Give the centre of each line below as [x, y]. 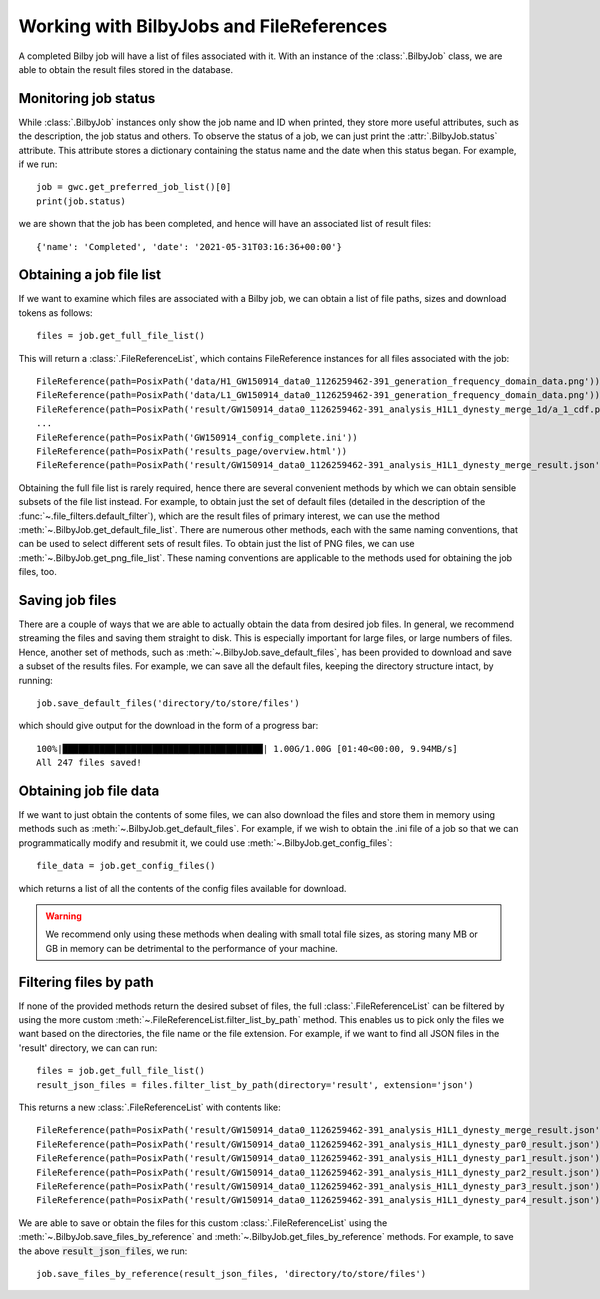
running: [36, 680]
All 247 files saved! [89, 763]
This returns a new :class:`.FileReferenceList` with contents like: [149, 1107]
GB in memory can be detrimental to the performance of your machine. [192, 948]
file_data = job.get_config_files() [126, 866]
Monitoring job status [87, 98]
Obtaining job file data [89, 790]
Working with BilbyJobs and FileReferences [203, 26]
